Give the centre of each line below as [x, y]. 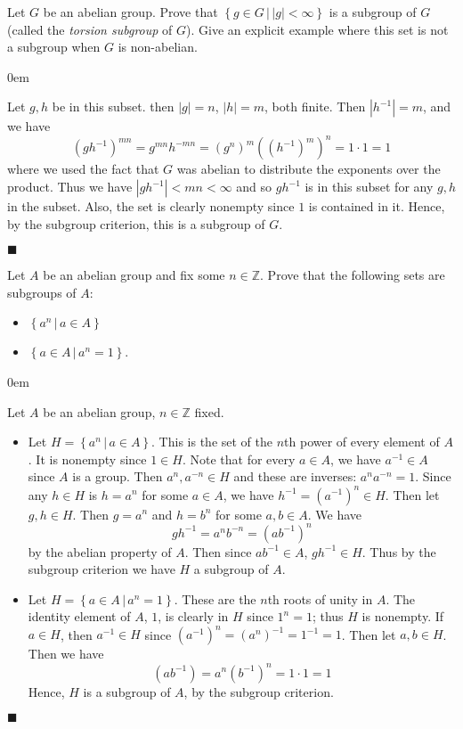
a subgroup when [54, 47]
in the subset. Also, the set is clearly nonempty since [151, 206]
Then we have [66, 654]
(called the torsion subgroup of [90, 29]
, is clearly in [193, 616]
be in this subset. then [113, 106]
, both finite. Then [315, 106]
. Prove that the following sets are [353, 275]
